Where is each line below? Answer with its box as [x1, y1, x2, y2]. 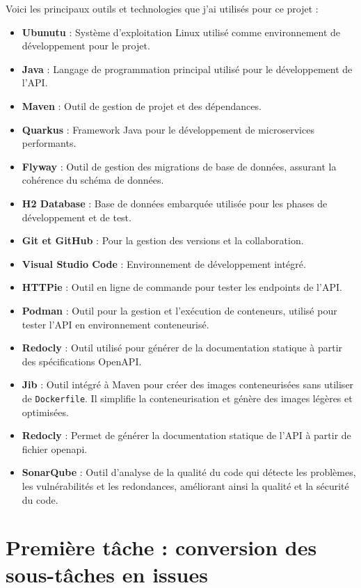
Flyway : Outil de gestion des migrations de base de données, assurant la [22, 159, 337, 173]
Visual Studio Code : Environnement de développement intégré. [22, 256, 306, 271]
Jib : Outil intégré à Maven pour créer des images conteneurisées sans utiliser [22, 377, 354, 392]
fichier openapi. [22, 441, 88, 456]
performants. [22, 136, 77, 150]
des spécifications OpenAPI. [22, 353, 142, 368]
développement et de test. [22, 209, 131, 224]
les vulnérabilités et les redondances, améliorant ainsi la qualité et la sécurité [22, 478, 349, 493]
